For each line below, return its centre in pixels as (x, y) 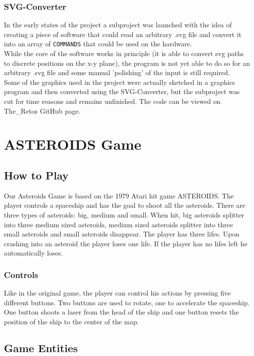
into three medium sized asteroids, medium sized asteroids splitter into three (118, 224)
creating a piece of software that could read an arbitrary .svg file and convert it (123, 34)
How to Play (36, 175)
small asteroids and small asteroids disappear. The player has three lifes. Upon (122, 234)
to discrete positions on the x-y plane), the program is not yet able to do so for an (127, 63)
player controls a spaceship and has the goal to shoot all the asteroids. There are (125, 205)
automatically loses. (33, 253)
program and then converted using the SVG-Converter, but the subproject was (122, 91)
